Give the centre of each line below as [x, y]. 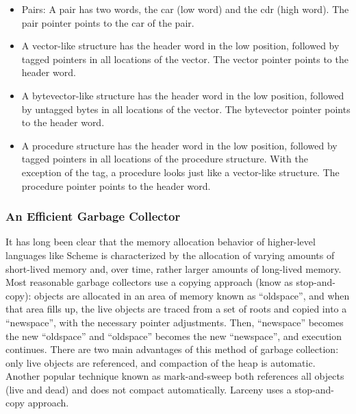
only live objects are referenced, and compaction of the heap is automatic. [161, 362]
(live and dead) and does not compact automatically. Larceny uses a [149, 389]
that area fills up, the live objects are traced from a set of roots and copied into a [176, 309]
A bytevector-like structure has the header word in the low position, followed [183, 95]
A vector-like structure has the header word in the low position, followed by [180, 46]
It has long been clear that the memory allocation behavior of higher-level [161, 242]
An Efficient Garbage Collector [93, 216]
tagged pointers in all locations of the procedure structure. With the [165, 159]
